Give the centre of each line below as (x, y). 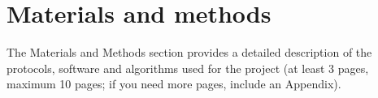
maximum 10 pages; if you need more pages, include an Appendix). (174, 84)
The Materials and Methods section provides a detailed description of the (189, 52)
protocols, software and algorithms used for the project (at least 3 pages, (188, 68)
